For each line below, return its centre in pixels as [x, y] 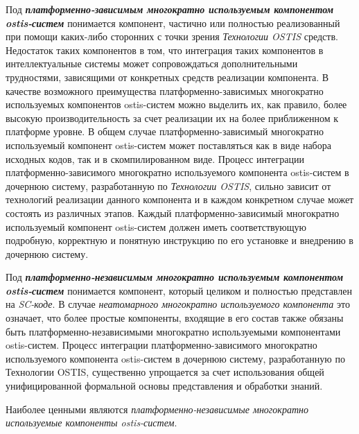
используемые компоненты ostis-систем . [91, 423]
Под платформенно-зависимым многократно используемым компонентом [170, 9]
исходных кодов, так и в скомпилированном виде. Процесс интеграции [155, 158]
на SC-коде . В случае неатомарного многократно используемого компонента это [178, 304]
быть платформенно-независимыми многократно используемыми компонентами [173, 331]
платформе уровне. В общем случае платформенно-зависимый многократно [165, 131]
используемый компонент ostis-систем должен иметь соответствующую [156, 226]
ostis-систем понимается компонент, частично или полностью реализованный [173, 23]
